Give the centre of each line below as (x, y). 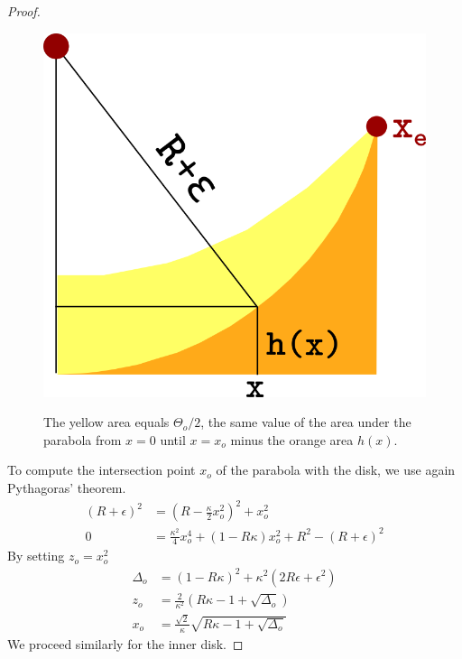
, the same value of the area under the (306, 422)
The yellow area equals (106, 422)
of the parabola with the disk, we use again (336, 470)
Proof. (24, 11)
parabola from (83, 439)
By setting (36, 556)
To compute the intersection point (102, 470)
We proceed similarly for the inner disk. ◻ (125, 643)
